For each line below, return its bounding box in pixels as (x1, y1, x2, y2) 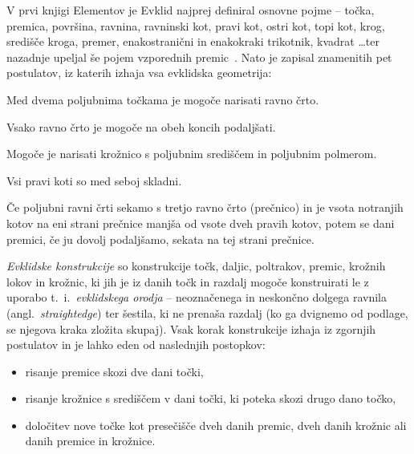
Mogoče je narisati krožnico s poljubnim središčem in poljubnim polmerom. (6, 145, 377, 162)
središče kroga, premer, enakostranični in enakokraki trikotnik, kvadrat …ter (6, 33, 379, 50)
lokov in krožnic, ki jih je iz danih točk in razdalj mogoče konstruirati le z (6, 273, 369, 290)
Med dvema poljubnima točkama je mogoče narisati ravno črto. (6, 91, 319, 107)
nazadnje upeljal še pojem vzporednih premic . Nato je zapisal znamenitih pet (6, 48, 392, 65)
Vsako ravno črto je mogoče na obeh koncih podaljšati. (6, 118, 276, 135)
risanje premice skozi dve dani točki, (25, 363, 204, 379)
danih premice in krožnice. (25, 432, 156, 449)
